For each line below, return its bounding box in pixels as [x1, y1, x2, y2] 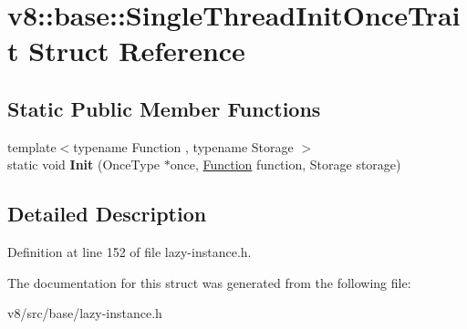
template [7, 137, 57, 156]
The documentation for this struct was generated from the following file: [7, 272, 411, 292]
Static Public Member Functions [7, 94, 321, 122]
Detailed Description [7, 200, 207, 228]
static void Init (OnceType [7, 155, 161, 174]
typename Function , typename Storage [73, 137, 294, 156]
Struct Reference [28, 32, 245, 69]
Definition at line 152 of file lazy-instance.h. [7, 242, 252, 262]
